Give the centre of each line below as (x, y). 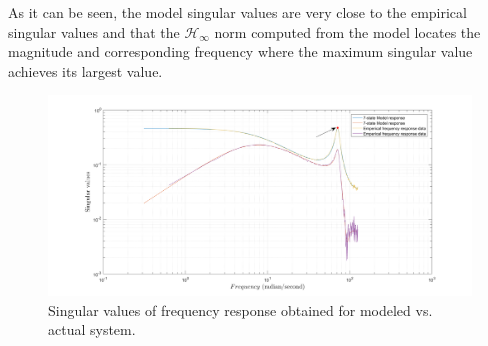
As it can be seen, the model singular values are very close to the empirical (237, 12)
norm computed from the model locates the (347, 31)
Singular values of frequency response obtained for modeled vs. (240, 309)
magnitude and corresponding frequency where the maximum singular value (240, 51)
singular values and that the (94, 31)
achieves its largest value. (85, 70)
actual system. (92, 329)
